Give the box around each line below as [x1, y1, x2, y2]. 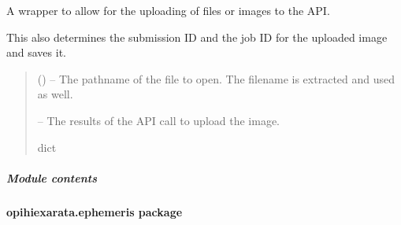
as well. [37, 86, 73, 102]
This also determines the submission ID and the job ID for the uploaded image [6, 28, 388, 45]
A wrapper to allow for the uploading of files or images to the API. [6, 2, 330, 18]
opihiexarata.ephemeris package [6, 203, 183, 219]
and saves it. [6, 44, 66, 61]
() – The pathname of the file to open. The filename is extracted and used [37, 70, 395, 87]
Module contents [6, 169, 97, 186]
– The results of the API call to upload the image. [37, 112, 280, 128]
